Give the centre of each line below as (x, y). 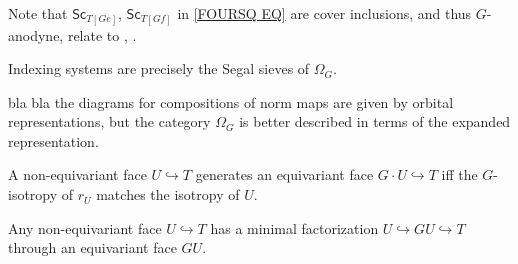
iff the (459, 174)
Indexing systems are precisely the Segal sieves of (159, 68)
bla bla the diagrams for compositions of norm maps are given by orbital (231, 101)
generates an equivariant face (284, 174)
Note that (38, 13)
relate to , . (102, 34)
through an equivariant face (92, 247)
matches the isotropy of (168, 194)
